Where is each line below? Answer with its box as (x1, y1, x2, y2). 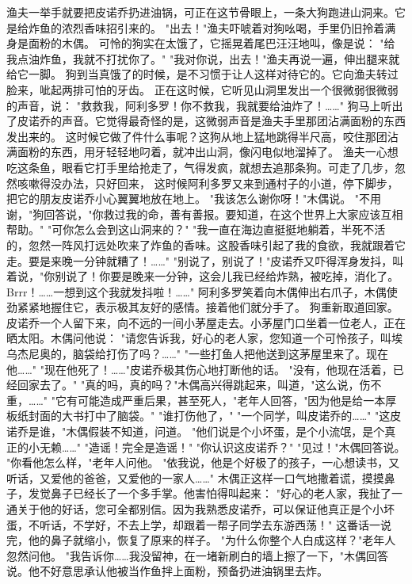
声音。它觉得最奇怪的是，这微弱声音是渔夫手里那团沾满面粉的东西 (61, 113, 406, 129)
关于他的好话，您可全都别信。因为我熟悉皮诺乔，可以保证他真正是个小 (17, 501, 383, 517)
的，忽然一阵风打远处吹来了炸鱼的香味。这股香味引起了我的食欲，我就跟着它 (6, 236, 406, 253)
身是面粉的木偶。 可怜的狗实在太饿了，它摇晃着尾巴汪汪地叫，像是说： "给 (6, 35, 395, 52)
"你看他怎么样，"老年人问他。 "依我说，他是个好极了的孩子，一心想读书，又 (6, 454, 400, 471)
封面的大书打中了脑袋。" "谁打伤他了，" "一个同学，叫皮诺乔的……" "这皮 (28, 407, 402, 424)
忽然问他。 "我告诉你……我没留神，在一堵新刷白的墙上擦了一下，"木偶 (6, 547, 366, 563)
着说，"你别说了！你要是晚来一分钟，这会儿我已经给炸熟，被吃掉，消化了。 (6, 268, 399, 284)
